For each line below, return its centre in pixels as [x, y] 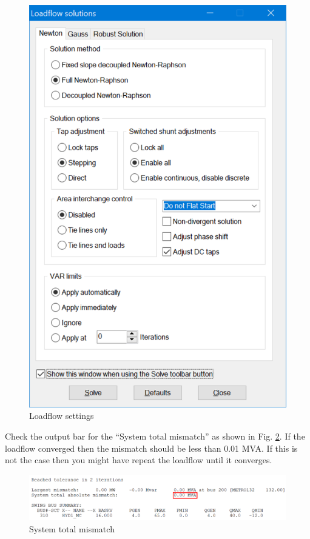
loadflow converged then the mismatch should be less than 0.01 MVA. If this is [151, 448]
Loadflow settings [62, 416]
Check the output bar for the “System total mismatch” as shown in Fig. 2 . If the [155, 436]
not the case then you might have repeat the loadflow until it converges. [139, 460]
